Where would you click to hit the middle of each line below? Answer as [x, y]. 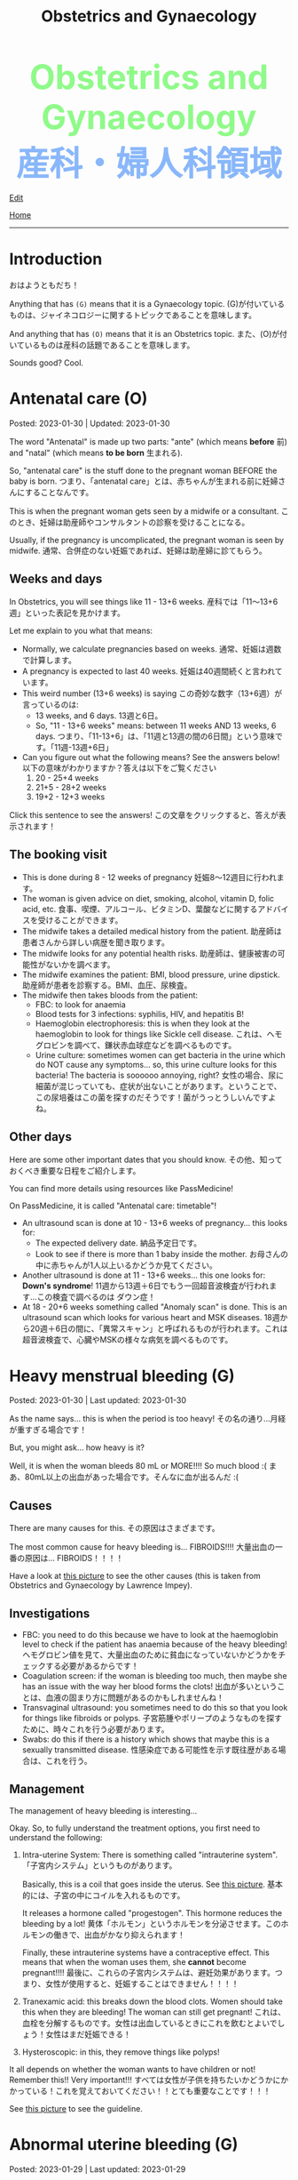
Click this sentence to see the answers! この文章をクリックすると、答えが [144, 814]
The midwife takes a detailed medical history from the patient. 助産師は [152, 931]
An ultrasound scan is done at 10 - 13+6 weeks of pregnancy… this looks [155, 1222]
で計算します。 [49, 660]
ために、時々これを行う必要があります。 [95, 1729]
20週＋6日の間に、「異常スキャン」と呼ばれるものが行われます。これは [159, 1328]
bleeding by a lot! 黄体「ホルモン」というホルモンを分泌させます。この [151, 1923]
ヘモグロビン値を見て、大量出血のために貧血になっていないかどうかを [150, 1655]
